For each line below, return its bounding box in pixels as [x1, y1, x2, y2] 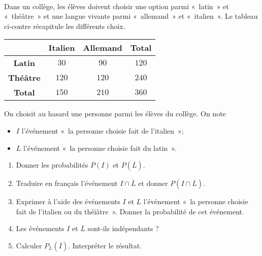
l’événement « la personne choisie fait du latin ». [23, 142, 177, 153]
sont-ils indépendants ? [87, 223, 159, 234]
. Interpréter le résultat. [68, 240, 142, 250]
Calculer [16, 240, 42, 250]
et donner [138, 178, 168, 188]
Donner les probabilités [16, 159, 88, 170]
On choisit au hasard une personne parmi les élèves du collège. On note [4, 108, 226, 119]
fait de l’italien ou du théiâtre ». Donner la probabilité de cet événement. [16, 206, 244, 216]
